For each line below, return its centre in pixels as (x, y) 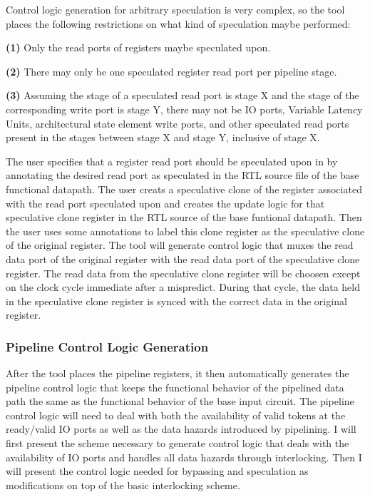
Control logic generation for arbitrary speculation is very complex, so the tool (175, 9)
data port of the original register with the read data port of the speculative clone (183, 258)
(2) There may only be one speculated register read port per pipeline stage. (171, 71)
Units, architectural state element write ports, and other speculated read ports (178, 123)
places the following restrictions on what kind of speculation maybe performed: (178, 23)
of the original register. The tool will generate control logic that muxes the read (180, 245)
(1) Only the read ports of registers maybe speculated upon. (138, 47)
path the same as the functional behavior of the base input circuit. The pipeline (180, 401)
